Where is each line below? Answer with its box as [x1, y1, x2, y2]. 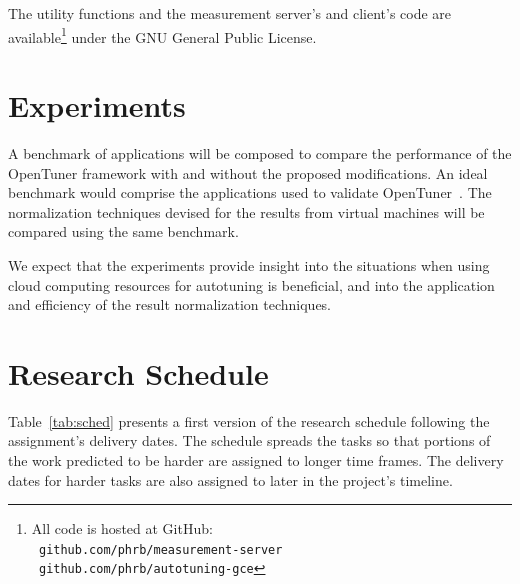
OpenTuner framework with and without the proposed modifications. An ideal [8, 162, 488, 183]
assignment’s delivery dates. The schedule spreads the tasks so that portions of [8, 430, 491, 451]
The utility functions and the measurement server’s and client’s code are [8, 3, 452, 23]
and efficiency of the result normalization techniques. [8, 294, 332, 315]
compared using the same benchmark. [8, 221, 239, 242]
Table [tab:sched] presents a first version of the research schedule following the [8, 410, 490, 431]
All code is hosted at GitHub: [31, 518, 213, 539]
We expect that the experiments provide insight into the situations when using [8, 254, 490, 275]
